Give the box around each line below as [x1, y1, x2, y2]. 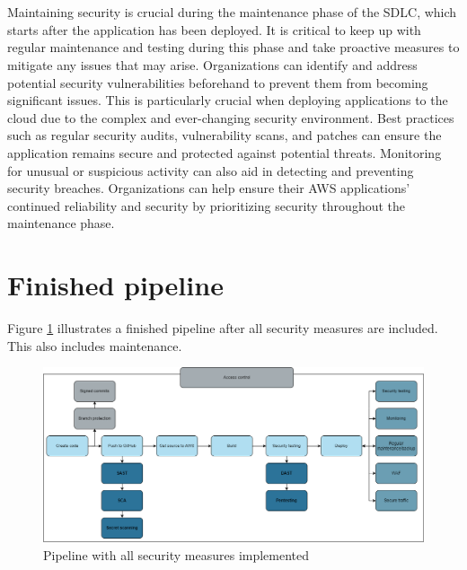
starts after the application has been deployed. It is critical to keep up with [7, 20, 421, 39]
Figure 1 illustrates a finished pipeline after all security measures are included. [7, 319, 438, 338]
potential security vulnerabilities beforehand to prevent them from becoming [7, 73, 428, 92]
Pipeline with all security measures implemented [43, 545, 310, 564]
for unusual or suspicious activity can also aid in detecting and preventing [7, 161, 414, 180]
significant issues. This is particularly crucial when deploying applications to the [7, 91, 448, 110]
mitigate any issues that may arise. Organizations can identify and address [7, 55, 418, 74]
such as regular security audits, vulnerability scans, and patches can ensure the [7, 126, 442, 145]
